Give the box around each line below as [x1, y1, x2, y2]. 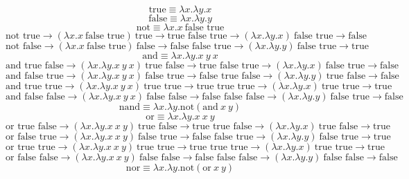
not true [6, 31, 40, 41]
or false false [6, 153, 58, 162]
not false [6, 41, 42, 51]
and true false [6, 61, 64, 70]
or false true [6, 132, 57, 142]
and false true [6, 71, 64, 81]
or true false [6, 122, 57, 131]
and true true [6, 82, 62, 91]
